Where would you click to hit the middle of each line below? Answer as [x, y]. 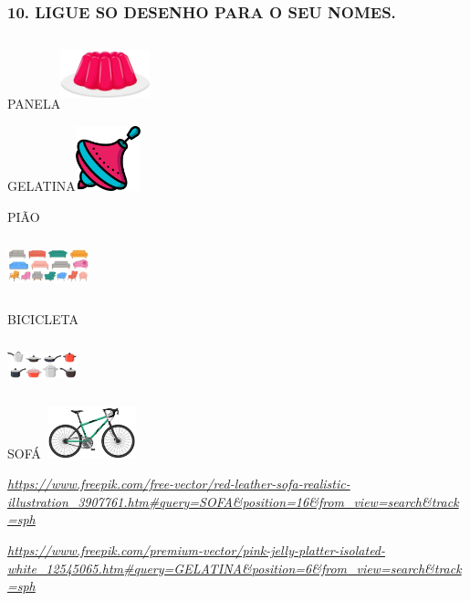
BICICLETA [43, 318]
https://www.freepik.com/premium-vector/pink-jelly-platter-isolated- [197, 550]
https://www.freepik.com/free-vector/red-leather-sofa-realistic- [179, 484]
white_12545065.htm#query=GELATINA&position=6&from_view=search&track [235, 568]
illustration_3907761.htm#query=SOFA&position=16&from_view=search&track [233, 501]
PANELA [34, 104]
